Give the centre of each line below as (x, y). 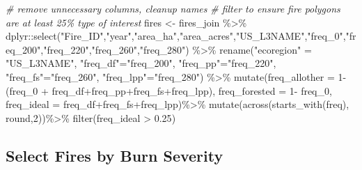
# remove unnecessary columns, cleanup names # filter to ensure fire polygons (173, 8)
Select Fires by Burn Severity (115, 155)
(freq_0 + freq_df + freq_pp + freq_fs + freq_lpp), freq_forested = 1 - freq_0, (169, 90)
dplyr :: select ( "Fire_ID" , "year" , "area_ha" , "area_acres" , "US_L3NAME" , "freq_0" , (176, 36)
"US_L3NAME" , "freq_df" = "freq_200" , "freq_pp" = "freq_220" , (141, 63)
